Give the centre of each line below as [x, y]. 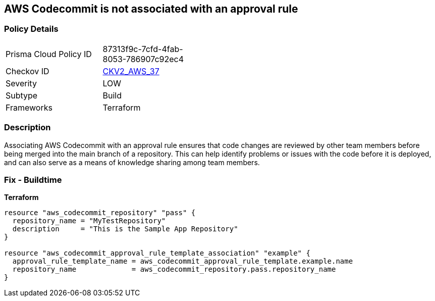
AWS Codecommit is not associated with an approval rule [151, 9]
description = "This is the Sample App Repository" [125, 229]
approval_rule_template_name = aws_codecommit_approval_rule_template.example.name [183, 261]
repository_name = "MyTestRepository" [89, 221]
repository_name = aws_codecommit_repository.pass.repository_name [174, 269]
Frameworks [29, 107]
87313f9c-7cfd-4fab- [143, 49]
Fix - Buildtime [33, 180]
